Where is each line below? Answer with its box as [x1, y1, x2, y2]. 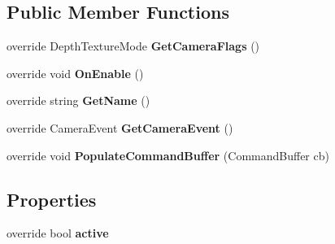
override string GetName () [7, 92, 150, 109]
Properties [7, 186, 97, 211]
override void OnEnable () [7, 64, 144, 81]
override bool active [7, 224, 109, 242]
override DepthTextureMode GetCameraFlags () [7, 37, 260, 54]
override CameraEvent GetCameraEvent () [7, 119, 233, 136]
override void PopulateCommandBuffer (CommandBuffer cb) [7, 146, 329, 163]
